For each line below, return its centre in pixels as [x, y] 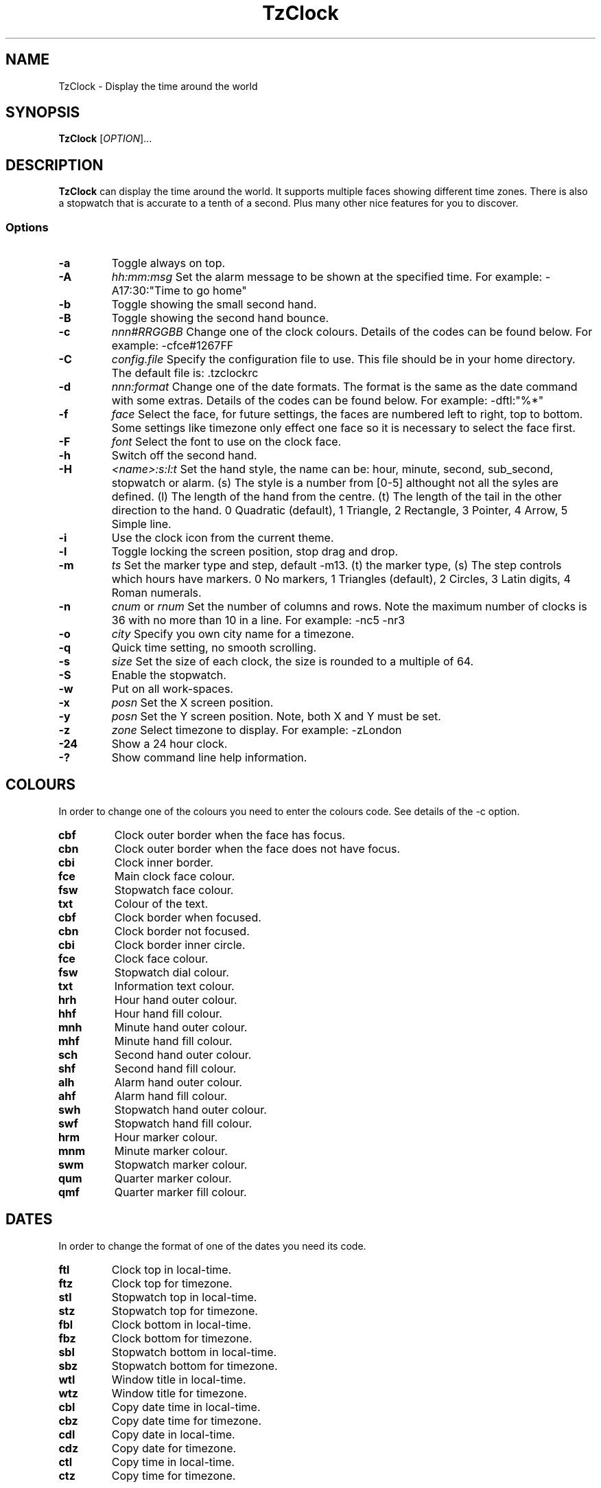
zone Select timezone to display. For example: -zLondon [257, 730]
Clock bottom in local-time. [181, 1324]
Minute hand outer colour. [181, 1027]
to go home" [215, 291]
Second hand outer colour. [183, 1054]
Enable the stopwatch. [169, 675]
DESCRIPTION [55, 165]
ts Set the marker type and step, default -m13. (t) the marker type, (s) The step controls [337, 565]
